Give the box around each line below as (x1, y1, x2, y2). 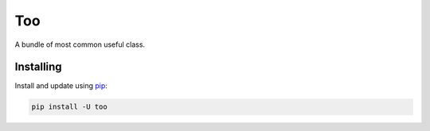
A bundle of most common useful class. (14, 40, 146, 49)
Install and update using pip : (14, 81, 107, 91)
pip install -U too (31, 102, 107, 111)
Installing (14, 60, 63, 74)
